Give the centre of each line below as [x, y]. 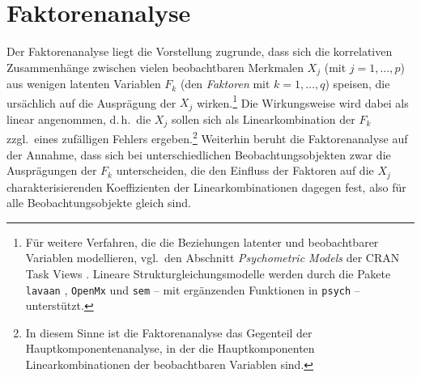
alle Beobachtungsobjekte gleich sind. [99, 203]
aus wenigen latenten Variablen [84, 84]
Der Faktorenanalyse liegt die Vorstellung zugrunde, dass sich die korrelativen [200, 51]
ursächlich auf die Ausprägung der [91, 102]
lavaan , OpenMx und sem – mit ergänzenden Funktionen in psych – [193, 289]
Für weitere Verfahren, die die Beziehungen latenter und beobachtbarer [202, 241]
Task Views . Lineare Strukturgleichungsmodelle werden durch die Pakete [208, 273]
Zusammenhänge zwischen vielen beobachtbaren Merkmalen [155, 67]
